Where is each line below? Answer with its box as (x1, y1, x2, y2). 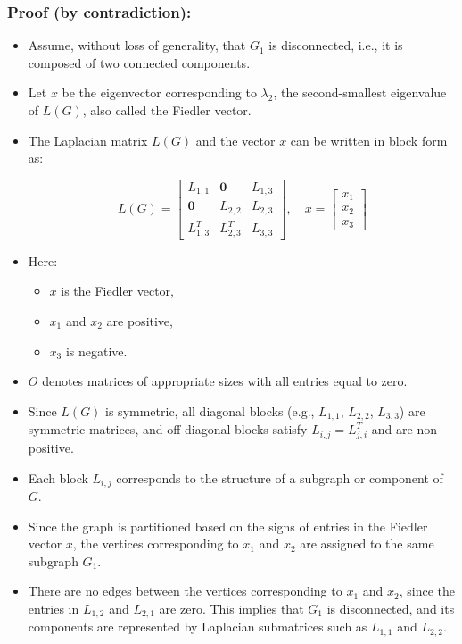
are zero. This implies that (159, 598, 304, 617)
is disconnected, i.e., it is (268, 36, 403, 54)
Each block (28, 468, 88, 487)
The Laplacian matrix (28, 130, 148, 149)
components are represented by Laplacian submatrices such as (28, 617, 367, 636)
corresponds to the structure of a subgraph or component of (116, 468, 443, 487)
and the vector (195, 130, 276, 149)
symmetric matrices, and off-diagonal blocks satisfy (28, 420, 308, 439)
